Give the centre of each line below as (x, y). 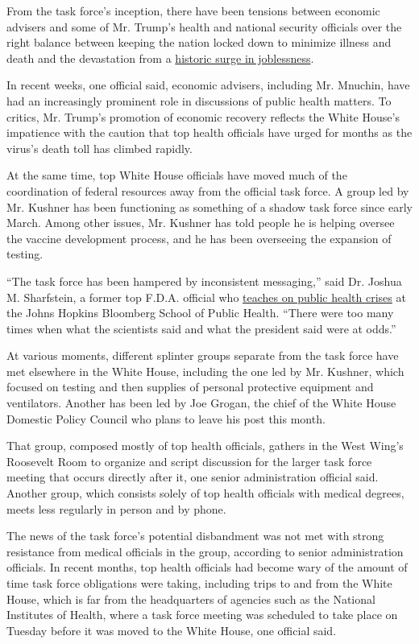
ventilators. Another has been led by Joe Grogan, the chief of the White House (201, 403)
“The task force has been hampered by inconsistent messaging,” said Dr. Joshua (204, 281)
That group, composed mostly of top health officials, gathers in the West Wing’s (205, 446)
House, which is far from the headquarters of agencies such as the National (191, 599)
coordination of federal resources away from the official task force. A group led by (208, 190)
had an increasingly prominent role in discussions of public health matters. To (199, 100)
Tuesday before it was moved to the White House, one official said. (172, 630)
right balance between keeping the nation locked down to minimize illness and (199, 42)
